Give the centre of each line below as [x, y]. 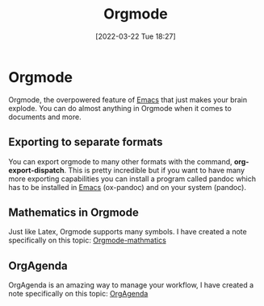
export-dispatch [36, 170]
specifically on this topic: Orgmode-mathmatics [88, 240]
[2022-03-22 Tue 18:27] [136, 36]
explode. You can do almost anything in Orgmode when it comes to [120, 108]
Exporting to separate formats [86, 142]
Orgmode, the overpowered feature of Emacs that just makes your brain [128, 99]
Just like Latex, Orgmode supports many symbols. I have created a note [128, 232]
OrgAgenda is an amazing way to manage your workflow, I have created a [131, 285]
